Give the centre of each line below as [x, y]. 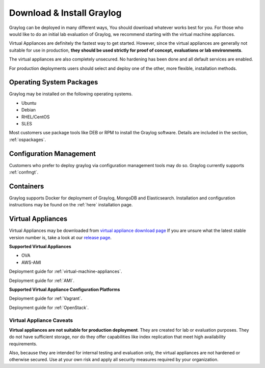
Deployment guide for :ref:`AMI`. [42, 281]
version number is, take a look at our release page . [60, 237]
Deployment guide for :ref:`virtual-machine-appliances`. [66, 271]
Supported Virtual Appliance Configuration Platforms [65, 289]
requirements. [23, 343]
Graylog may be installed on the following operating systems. [71, 94]
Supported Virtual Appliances [40, 247]
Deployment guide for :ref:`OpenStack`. [49, 308]
